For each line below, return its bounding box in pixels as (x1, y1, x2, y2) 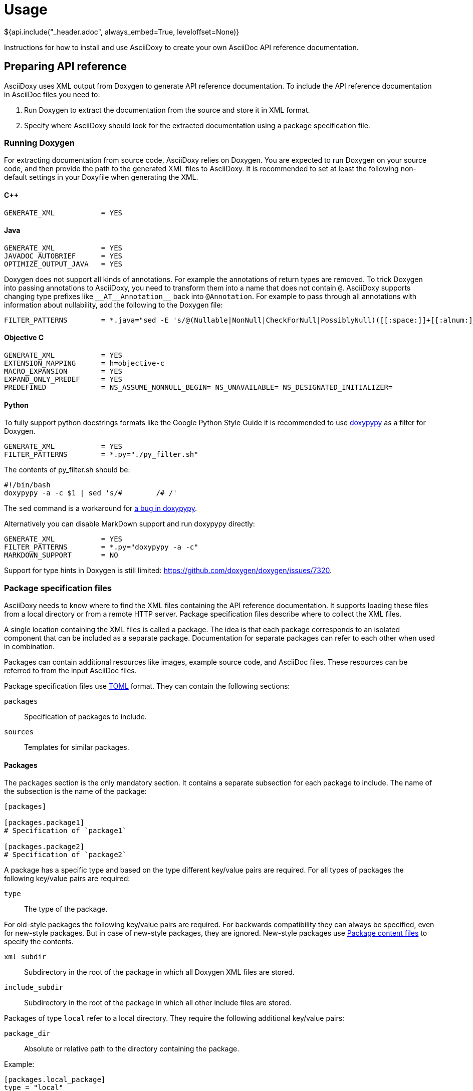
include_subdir (4, 983, 64, 992)
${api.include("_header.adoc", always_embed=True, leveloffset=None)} (4, 27, 240, 36)
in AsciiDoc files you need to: (4, 90, 100, 99)
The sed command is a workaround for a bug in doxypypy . (4, 504, 197, 513)
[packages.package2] (4, 843, 85, 851)
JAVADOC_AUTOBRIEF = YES (4, 251, 123, 260)
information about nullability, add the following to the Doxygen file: (4, 300, 223, 309)
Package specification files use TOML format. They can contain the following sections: (4, 681, 290, 690)
